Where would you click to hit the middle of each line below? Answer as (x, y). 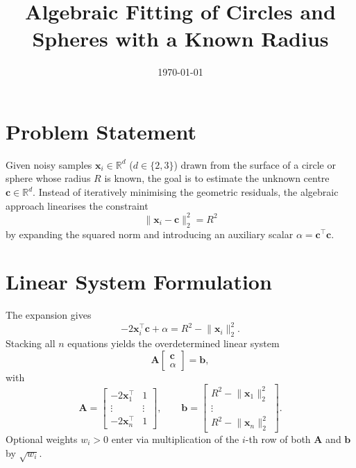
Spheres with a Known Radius (180, 39)
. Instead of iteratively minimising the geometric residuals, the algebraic (186, 192)
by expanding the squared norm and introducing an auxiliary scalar (150, 234)
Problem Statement (101, 131)
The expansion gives (49, 315)
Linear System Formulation (139, 282)
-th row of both (278, 439)
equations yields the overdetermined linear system (173, 343)
